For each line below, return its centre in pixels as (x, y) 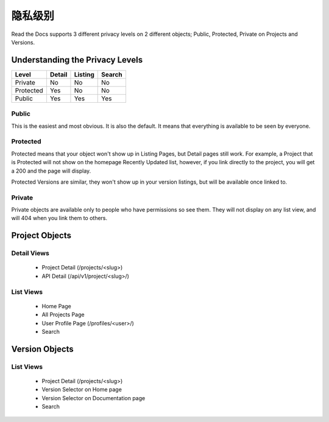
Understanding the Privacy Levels (77, 60)
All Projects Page (63, 315)
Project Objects (41, 236)
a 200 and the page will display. (51, 171)
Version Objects (43, 349)
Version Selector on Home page (82, 390)
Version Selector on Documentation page (94, 398)
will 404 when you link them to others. (59, 218)
